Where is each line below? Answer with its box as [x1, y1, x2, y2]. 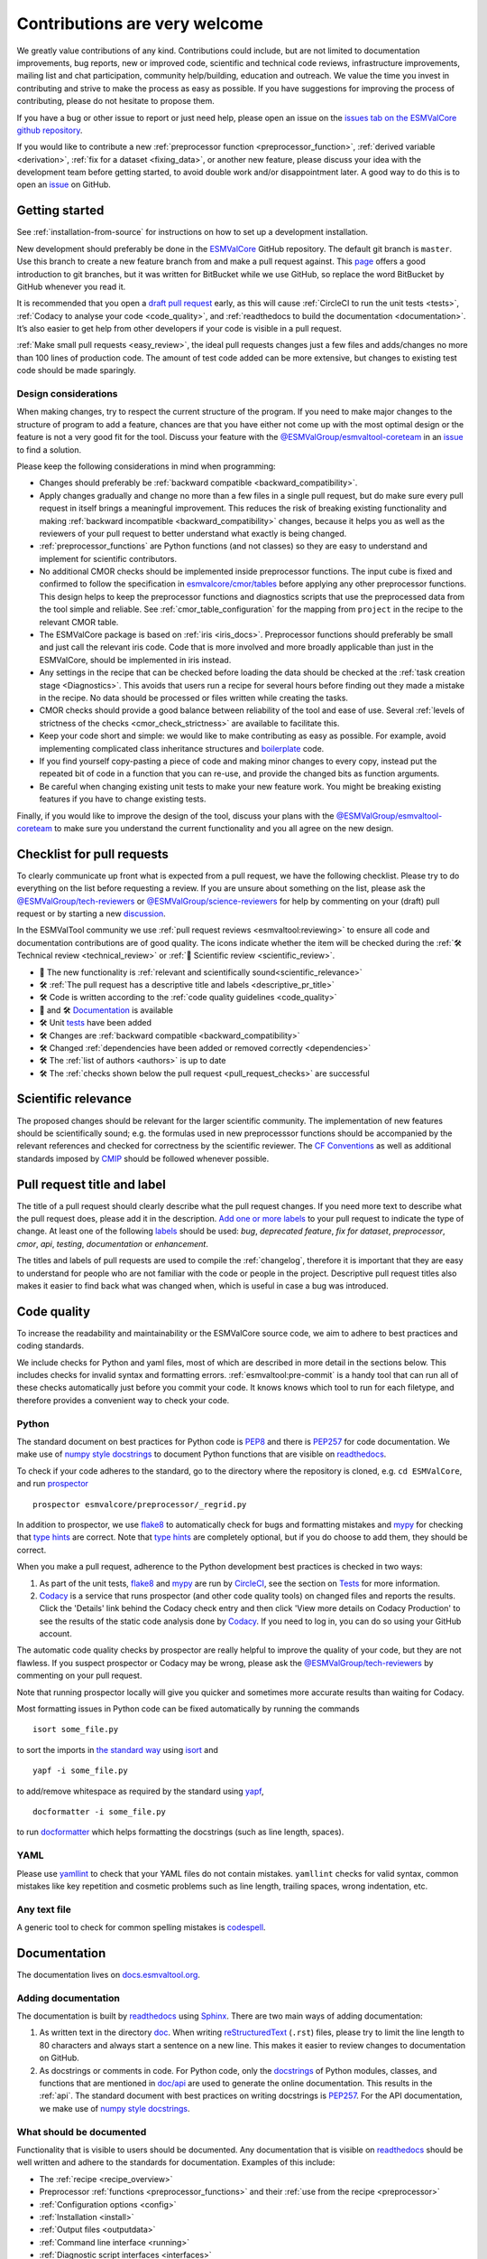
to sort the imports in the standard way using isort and [16, 1744, 218, 1755]
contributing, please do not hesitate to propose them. [16, 96, 216, 107]
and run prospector [16, 1478, 89, 1489]
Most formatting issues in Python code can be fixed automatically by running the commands [16, 1703, 360, 1714]
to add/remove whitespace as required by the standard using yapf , [16, 1786, 264, 1796]
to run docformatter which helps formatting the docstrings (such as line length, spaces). [16, 1826, 345, 1838]
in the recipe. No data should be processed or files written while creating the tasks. [39, 692, 349, 703]
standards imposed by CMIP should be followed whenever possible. [16, 1153, 270, 1164]
